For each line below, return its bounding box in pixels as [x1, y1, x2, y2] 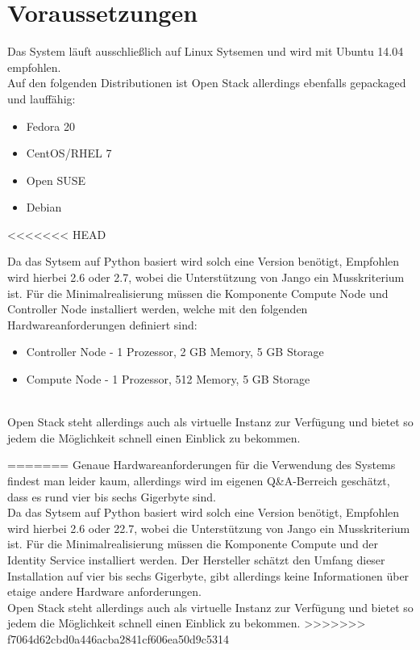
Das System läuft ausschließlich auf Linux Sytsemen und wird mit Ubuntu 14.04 [7, 43, 404, 60]
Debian [26, 199, 62, 216]
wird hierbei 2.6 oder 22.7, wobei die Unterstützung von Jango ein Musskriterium [7, 519, 410, 536]
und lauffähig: [7, 90, 76, 107]
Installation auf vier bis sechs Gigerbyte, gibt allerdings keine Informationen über [7, 567, 410, 584]
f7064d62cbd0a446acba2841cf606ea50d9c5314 [7, 630, 229, 647]
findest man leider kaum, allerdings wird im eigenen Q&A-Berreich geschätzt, [7, 472, 390, 489]
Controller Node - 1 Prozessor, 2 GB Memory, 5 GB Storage [26, 343, 324, 360]
